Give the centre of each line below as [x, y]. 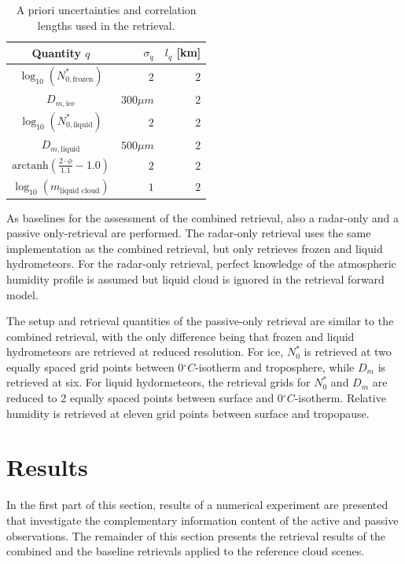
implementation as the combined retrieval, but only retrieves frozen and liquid [195, 248]
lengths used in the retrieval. [106, 25]
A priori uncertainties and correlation [106, 9]
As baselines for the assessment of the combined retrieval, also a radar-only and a [202, 217]
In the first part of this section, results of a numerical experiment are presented [197, 505]
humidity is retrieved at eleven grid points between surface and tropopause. [188, 413]
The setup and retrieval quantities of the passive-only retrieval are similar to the [200, 321]
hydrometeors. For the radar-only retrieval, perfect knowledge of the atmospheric [201, 264]
